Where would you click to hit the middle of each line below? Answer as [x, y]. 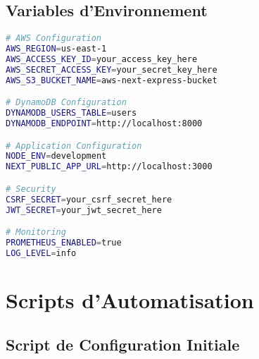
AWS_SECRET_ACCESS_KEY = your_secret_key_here [112, 69]
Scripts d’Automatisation [130, 299]
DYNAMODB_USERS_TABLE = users [71, 113]
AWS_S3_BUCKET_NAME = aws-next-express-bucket [112, 80]
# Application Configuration [74, 146]
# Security [31, 189]
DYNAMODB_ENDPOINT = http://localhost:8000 [104, 123]
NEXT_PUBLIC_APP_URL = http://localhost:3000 [109, 167]
